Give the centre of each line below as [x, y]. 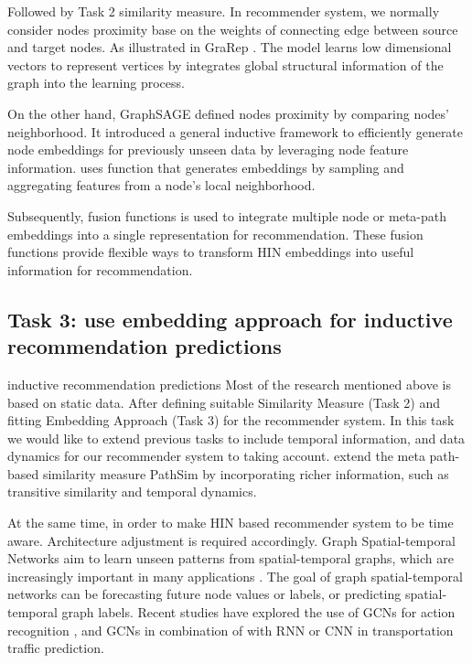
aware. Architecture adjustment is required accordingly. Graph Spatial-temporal [231, 540]
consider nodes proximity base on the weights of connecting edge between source [233, 29]
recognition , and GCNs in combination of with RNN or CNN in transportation [231, 630]
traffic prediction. [56, 648]
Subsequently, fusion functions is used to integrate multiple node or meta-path [227, 215]
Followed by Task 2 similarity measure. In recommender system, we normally [224, 11]
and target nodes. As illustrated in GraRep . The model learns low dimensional [230, 47]
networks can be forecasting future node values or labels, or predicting [204, 594]
